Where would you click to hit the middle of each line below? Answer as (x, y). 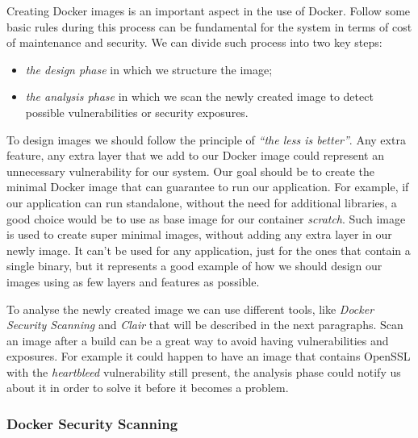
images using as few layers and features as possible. (133, 281)
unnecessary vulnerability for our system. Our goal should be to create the (191, 171)
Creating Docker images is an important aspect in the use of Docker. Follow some (209, 10)
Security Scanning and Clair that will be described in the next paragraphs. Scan (205, 325)
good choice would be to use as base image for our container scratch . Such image (206, 218)
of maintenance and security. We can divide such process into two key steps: (194, 42)
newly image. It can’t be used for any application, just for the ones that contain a (209, 250)
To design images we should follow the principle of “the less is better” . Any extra (206, 139)
